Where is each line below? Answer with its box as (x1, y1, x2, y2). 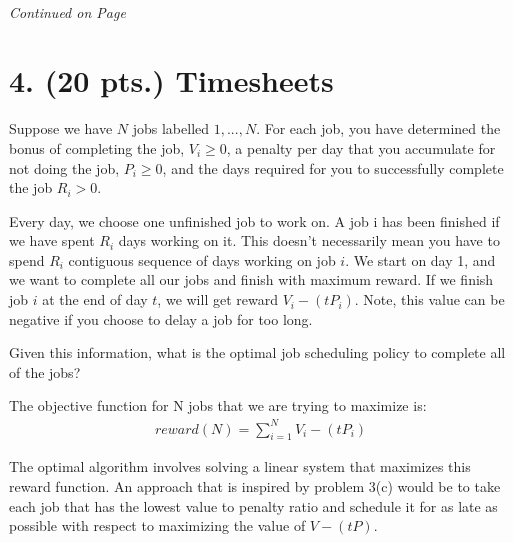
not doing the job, (9, 157, 120, 178)
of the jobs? (9, 361, 81, 382)
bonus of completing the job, (9, 137, 185, 158)
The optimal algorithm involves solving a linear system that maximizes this (9, 456, 471, 477)
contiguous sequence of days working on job (68, 249, 336, 270)
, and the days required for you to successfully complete (162, 157, 504, 178)
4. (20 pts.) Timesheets (9, 60, 334, 101)
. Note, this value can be (354, 289, 505, 310)
